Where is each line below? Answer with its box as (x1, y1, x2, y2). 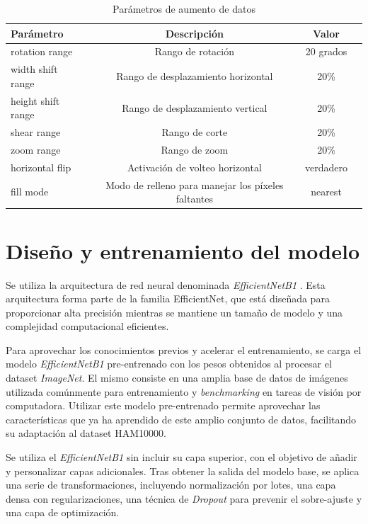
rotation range (11, 44, 73, 59)
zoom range (11, 142, 61, 156)
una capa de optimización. (6, 505, 120, 520)
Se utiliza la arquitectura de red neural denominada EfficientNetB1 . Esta (6, 277, 326, 292)
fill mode (11, 184, 49, 199)
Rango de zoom (161, 142, 229, 156)
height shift (11, 93, 60, 108)
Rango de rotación (154, 44, 235, 59)
